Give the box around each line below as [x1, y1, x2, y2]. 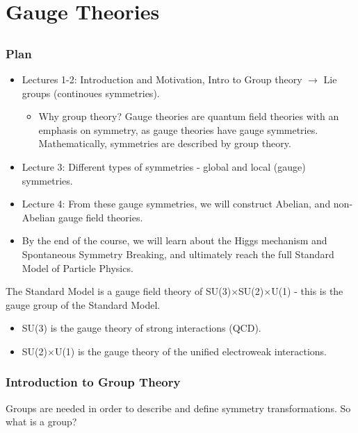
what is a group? [6, 414, 77, 429]
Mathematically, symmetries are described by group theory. [38, 136, 291, 151]
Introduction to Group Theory [6, 373, 181, 391]
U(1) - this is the [271, 284, 343, 298]
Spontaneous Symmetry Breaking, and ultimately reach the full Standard [22, 247, 334, 261]
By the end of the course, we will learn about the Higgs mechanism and [22, 233, 327, 248]
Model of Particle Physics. [22, 260, 133, 275]
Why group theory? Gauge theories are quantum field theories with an [38, 109, 339, 124]
